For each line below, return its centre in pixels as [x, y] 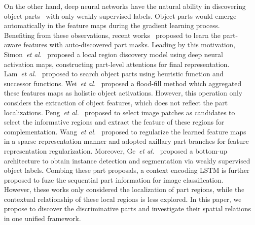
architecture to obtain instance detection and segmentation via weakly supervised [127, 160]
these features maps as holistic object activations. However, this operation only [123, 93]
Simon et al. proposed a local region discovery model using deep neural [114, 54]
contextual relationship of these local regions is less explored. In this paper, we [123, 199]
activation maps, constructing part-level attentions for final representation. [117, 64]
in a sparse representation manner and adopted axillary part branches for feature [127, 141]
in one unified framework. [43, 218]
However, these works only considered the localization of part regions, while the [124, 189]
